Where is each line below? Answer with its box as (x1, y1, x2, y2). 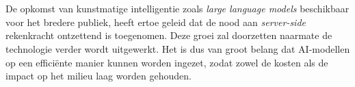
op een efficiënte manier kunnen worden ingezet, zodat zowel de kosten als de (5, 55, 328, 69)
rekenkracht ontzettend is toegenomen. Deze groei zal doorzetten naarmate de (5, 28, 332, 42)
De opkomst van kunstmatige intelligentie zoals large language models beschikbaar (5, 1, 350, 16)
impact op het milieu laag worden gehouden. (5, 69, 192, 83)
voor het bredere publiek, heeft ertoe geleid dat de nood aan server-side (5, 14, 306, 29)
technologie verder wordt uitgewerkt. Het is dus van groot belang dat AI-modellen (5, 41, 350, 55)
